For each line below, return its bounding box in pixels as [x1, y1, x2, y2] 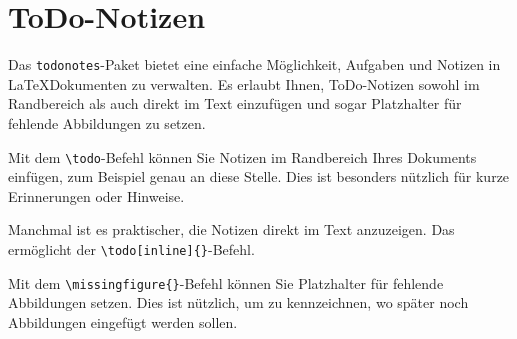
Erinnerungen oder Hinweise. [8, 185, 185, 206]
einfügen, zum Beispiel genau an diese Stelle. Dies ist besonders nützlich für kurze [8, 166, 510, 187]
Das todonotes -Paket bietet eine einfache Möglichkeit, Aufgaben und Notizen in [8, 54, 501, 75]
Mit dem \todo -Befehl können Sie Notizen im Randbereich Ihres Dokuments [8, 146, 477, 167]
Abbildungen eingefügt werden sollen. [8, 311, 238, 332]
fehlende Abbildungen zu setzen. [8, 112, 206, 133]
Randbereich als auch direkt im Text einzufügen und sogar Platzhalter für [8, 93, 462, 114]
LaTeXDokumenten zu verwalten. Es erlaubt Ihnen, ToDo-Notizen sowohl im [8, 73, 480, 94]
